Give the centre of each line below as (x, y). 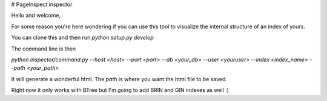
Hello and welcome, (36, 16)
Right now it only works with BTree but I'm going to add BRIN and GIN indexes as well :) (120, 90)
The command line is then (44, 49)
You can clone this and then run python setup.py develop (82, 38)
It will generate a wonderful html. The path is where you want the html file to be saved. (119, 79)
